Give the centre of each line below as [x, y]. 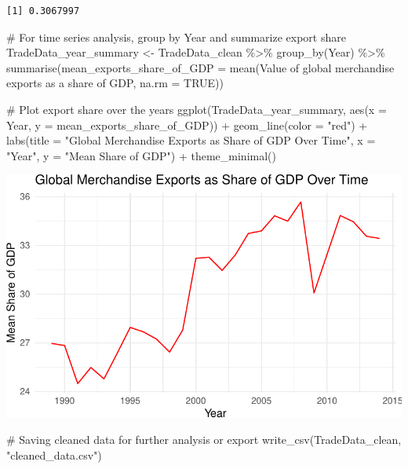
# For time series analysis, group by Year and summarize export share [176, 37]
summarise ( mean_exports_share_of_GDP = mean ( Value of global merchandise [200, 67]
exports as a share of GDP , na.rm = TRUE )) [115, 83]
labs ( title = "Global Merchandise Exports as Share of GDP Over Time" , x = [191, 140]
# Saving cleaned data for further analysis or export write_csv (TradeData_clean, [204, 440]
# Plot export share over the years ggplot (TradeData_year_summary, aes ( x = [197, 109]
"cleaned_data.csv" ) [54, 454]
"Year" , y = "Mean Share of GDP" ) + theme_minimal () [141, 155]
